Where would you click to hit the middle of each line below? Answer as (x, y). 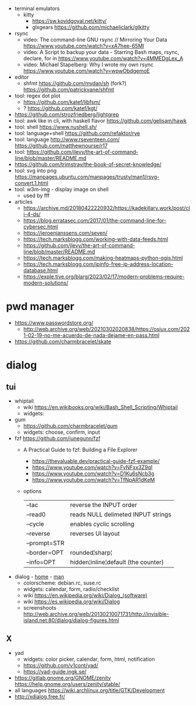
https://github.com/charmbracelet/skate (63, 341)
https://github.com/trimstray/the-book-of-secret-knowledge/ (88, 164)
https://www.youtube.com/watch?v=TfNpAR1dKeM (93, 479)
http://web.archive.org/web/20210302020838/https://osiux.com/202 (106, 329)
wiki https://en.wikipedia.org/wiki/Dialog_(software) (85, 595)
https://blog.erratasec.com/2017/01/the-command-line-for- (95, 220)
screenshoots (40, 607)
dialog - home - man (39, 576)
